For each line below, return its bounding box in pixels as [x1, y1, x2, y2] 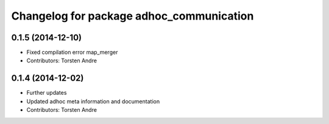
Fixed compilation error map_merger [26, 49, 118, 56]
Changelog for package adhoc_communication [11, 9, 254, 23]
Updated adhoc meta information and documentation [26, 98, 160, 105]
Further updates [26, 89, 67, 97]
